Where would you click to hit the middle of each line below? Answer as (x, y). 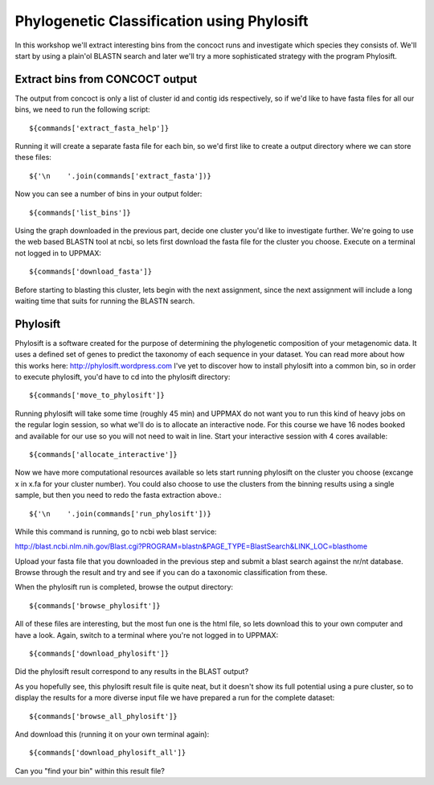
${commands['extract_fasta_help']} (99, 128)
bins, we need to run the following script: (82, 109)
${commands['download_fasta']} (91, 272)
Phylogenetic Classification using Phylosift (162, 21)
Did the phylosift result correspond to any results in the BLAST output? (132, 672)
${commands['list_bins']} (80, 212)
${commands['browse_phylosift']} (95, 606)
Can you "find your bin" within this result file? (90, 771)
